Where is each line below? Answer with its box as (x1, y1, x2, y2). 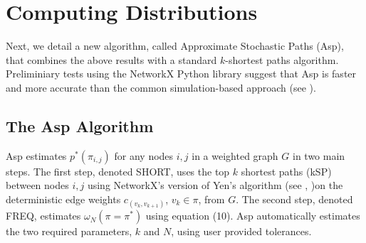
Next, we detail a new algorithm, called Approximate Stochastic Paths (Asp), (6, 38, 344, 53)
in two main (293, 148, 345, 163)
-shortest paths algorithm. (225, 52, 339, 67)
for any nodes (114, 148, 174, 163)
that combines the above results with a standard (6, 52, 217, 67)
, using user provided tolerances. (171, 224, 312, 239)
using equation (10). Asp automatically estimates (145, 208, 360, 223)
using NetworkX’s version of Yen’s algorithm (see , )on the (87, 178, 343, 193)
